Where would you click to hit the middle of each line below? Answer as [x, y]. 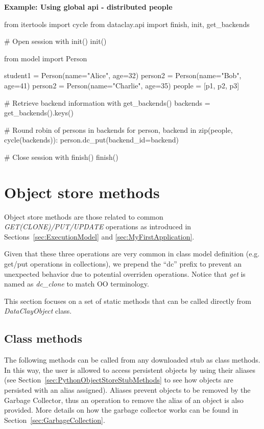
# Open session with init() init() [55, 41]
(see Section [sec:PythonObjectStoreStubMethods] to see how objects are [119, 380]
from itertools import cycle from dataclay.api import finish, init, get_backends [127, 24]
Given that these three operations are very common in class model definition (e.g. [132, 254]
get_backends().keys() [39, 113]
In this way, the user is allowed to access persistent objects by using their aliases [130, 370]
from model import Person [46, 58]
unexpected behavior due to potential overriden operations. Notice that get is [125, 273]
